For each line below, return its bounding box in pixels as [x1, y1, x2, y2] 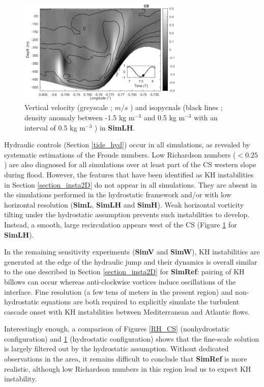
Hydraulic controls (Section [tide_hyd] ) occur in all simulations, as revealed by [4, 139, 250, 150]
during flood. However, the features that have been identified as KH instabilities [4, 169, 254, 179]
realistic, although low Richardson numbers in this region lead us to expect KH [4, 363, 251, 374]
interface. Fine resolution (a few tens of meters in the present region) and [4, 286, 233, 297]
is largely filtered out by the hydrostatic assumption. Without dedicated [4, 343, 229, 354]
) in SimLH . [94, 122, 135, 133]
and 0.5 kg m [143, 112, 185, 123]
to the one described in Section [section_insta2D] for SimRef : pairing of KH [4, 266, 245, 277]
